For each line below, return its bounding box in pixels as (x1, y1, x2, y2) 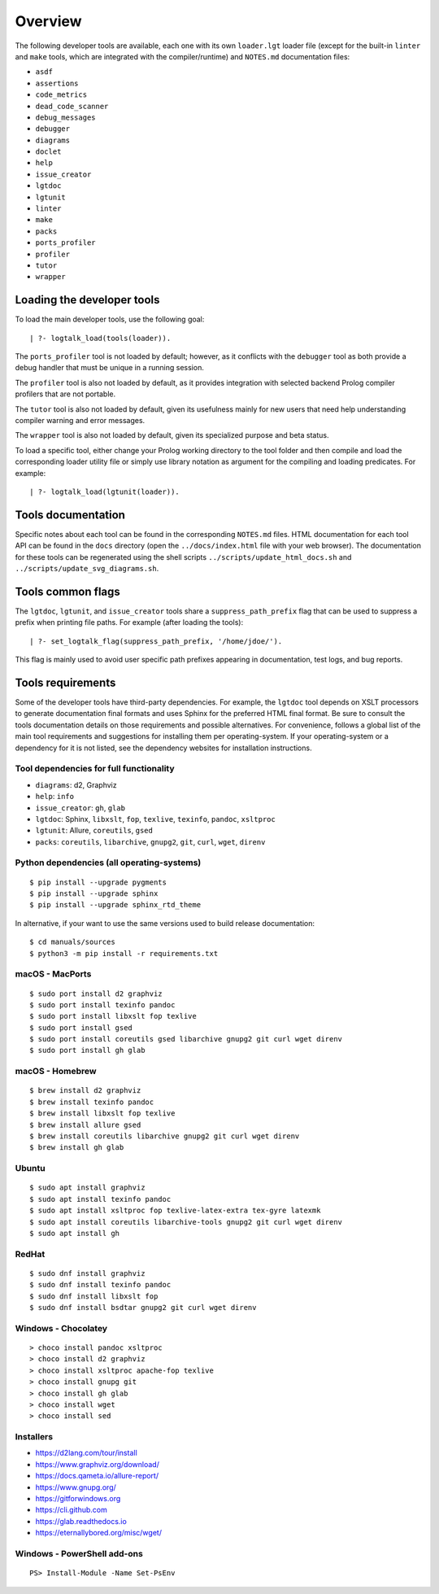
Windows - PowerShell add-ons (15, 1548, 144, 1559)
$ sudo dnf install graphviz (29, 1269, 146, 1277)
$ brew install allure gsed (29, 1120, 141, 1129)
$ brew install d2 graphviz (29, 1086, 141, 1095)
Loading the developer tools (15, 293, 160, 307)
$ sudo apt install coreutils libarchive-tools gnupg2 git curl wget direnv (29, 1217, 343, 1226)
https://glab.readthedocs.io (35, 1516, 128, 1526)
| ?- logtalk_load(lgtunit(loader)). (29, 487, 180, 496)
